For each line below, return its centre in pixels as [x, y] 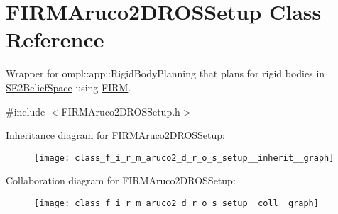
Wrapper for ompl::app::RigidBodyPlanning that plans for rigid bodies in [165, 73]
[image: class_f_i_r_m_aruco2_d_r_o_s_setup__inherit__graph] [184, 158]
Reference [55, 39]
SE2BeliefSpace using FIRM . [69, 87]
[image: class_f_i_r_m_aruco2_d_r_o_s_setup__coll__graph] [176, 203]
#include [26, 111]
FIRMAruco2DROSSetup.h [121, 111]
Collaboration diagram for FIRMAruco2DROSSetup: [121, 180]
